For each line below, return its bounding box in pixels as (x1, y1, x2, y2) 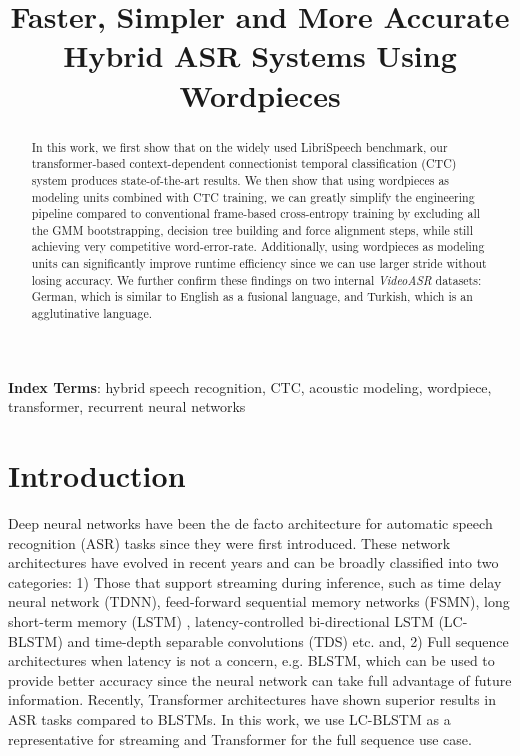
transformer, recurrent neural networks (8, 396, 246, 417)
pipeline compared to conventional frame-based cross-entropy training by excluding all (31, 205, 481, 222)
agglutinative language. (31, 305, 153, 322)
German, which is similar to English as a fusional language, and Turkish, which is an (31, 288, 473, 305)
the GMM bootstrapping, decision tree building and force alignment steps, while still (31, 221, 473, 238)
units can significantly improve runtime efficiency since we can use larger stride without (31, 255, 487, 272)
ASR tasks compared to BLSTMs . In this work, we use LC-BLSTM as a (8, 709, 451, 730)
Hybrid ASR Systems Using (63, 35, 457, 76)
